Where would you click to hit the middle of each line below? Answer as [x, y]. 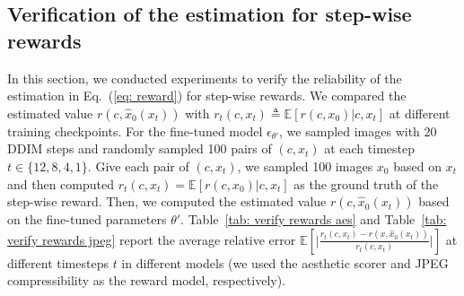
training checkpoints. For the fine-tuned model [135, 131]
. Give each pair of [138, 165]
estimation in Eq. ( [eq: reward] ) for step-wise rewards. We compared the [207, 96]
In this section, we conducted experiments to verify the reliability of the [205, 78]
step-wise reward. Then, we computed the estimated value [167, 201]
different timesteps [58, 262]
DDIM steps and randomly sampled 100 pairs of [140, 148]
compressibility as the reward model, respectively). [147, 280]
